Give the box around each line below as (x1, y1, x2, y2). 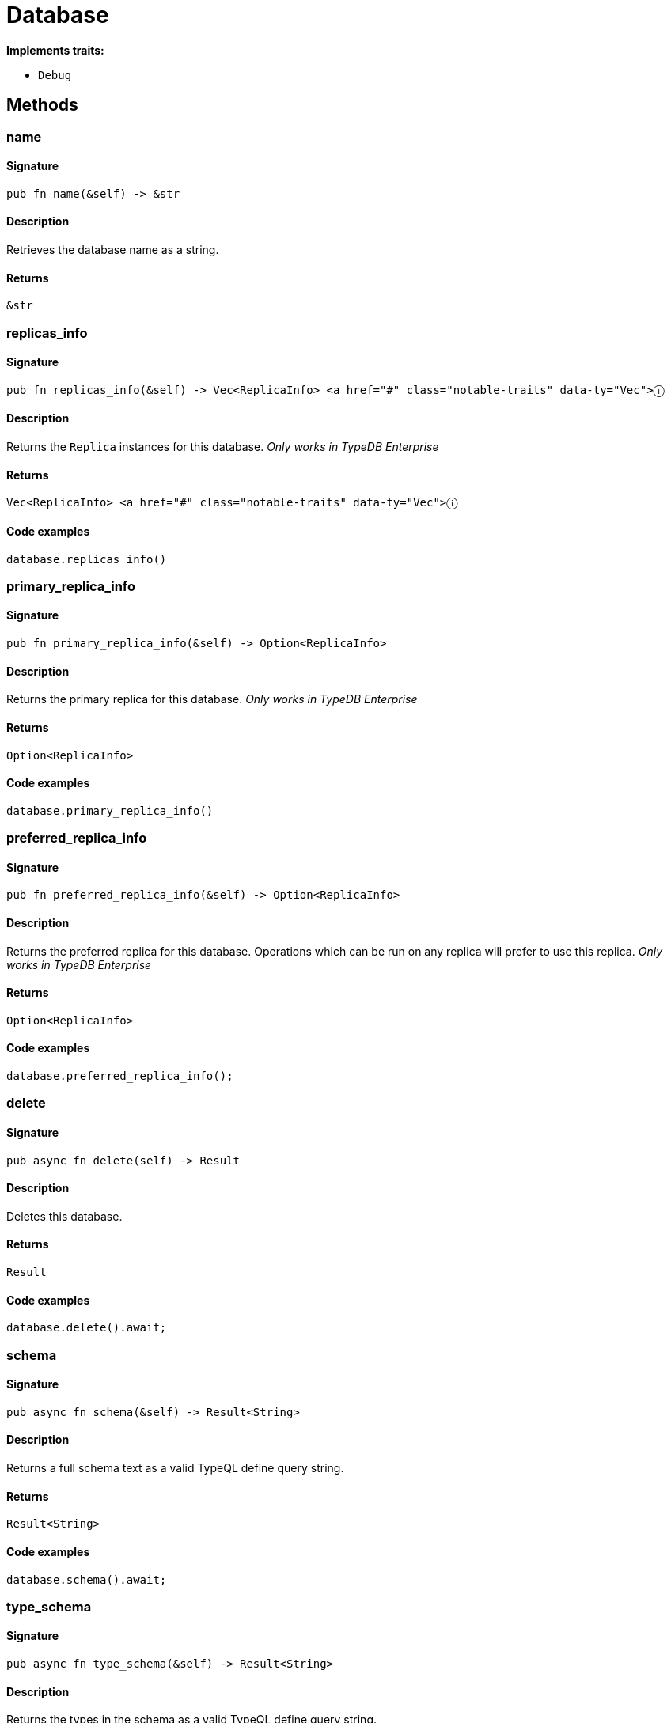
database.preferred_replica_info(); (6, 1070, 233, 1082)
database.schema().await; (6, 1573, 167, 1586)
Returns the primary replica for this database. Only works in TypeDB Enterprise (6, 692, 418, 706)
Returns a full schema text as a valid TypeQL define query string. (6, 1461, 344, 1475)
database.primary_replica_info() (6, 804, 214, 817)
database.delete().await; (6, 1321, 167, 1335)
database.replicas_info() (6, 552, 167, 566)
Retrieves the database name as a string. (6, 243, 219, 257)
